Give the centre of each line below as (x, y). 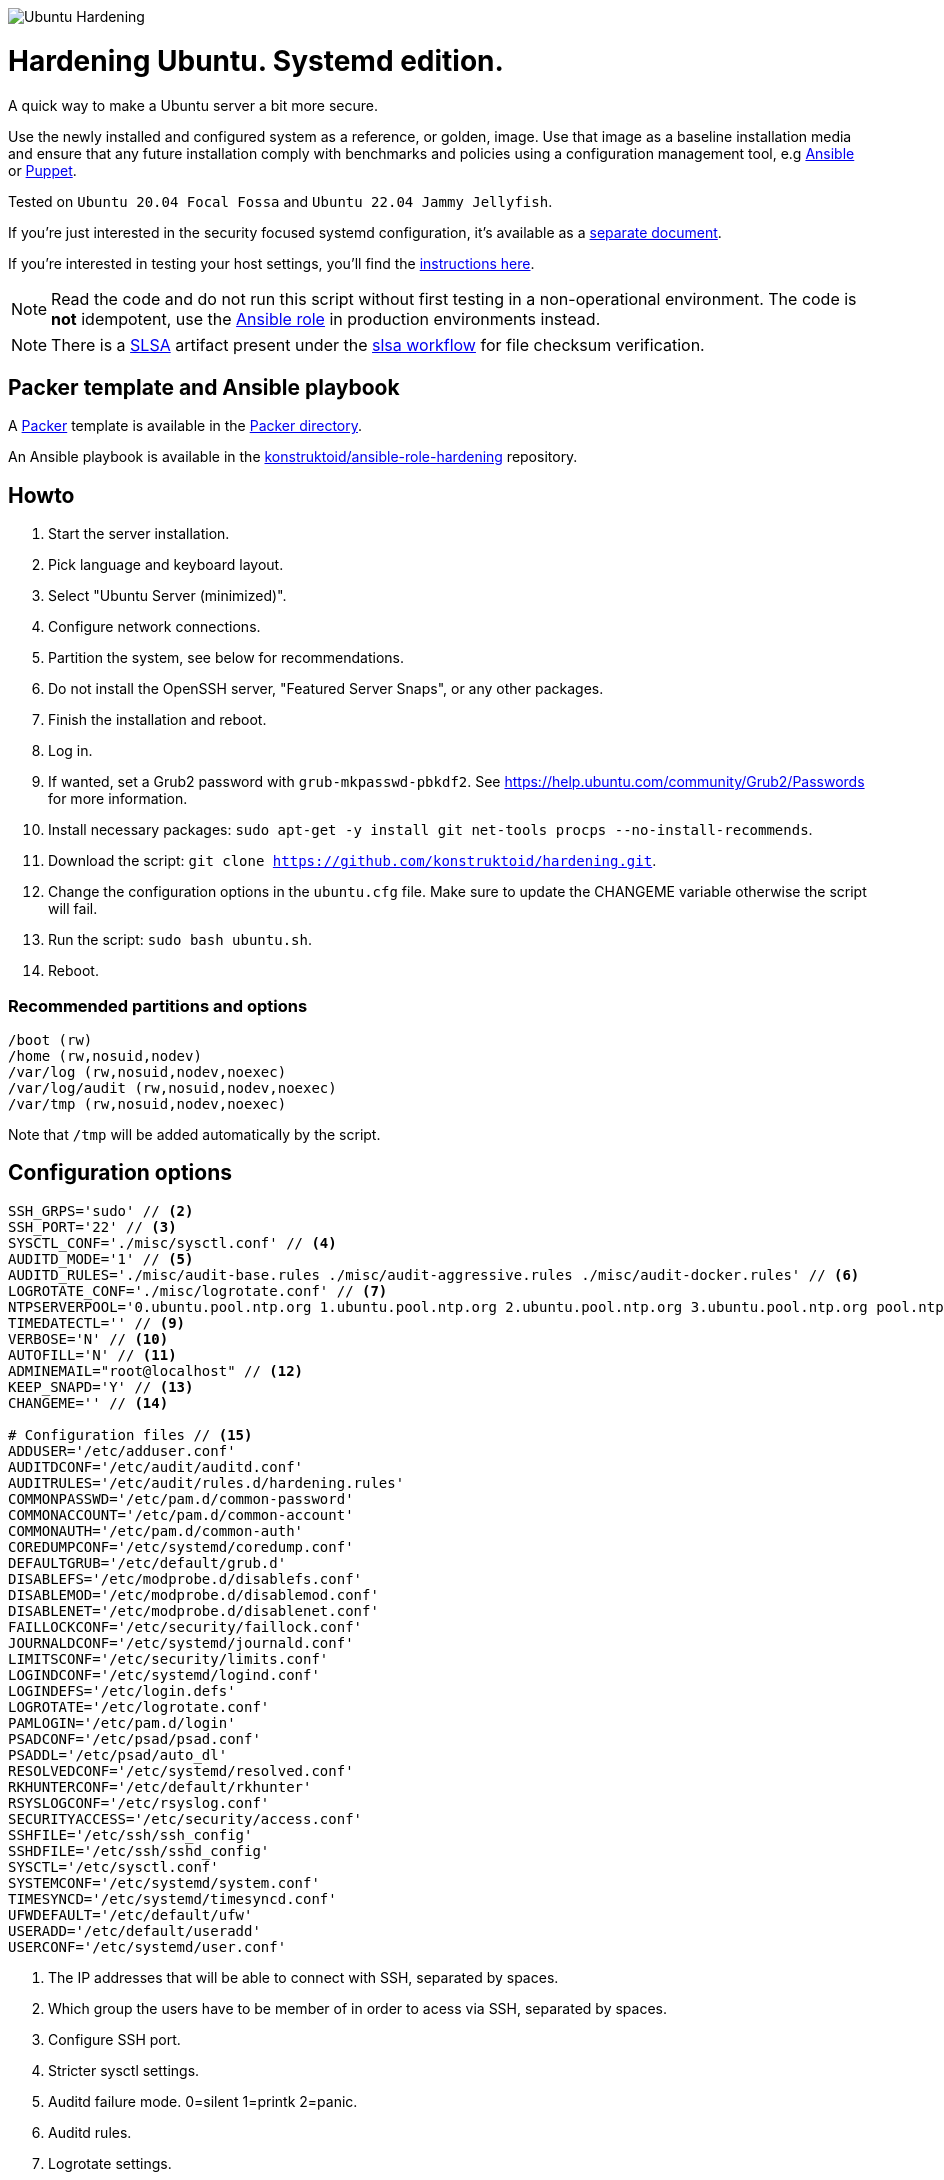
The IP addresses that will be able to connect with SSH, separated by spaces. (303, 1977)
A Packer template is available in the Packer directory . (185, 426)
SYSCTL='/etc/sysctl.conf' (113, 1866)
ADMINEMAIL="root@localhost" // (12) (156, 1370)
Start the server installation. (139, 534)
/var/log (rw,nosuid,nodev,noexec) (147, 1071)
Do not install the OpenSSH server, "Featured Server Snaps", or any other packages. (326, 689)
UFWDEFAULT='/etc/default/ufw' (130, 1914)
